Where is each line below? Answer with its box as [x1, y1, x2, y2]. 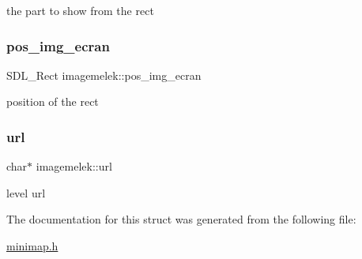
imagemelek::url [36, 158, 112, 175]
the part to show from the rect [6, 2, 154, 18]
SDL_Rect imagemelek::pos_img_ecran [6, 66, 202, 83]
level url [6, 184, 46, 201]
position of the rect [6, 93, 99, 110]
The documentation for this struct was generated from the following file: [6, 211, 356, 227]
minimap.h [6, 238, 58, 253]
